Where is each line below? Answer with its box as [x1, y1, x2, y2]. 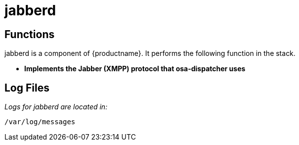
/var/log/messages [4, 118, 76, 126]
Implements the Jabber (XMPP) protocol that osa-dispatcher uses [24, 64, 246, 73]
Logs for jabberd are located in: [4, 102, 108, 111]
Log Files [4, 81, 49, 94]
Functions [4, 28, 55, 41]
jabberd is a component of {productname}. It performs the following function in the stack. [4, 49, 296, 58]
